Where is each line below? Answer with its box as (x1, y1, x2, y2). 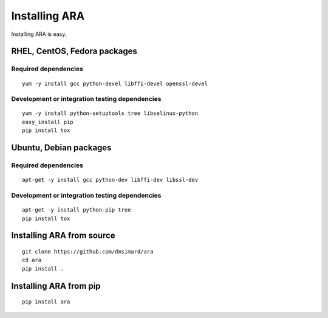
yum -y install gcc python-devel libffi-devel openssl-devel (22, 80, 208, 87)
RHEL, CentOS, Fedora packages (11, 46, 138, 57)
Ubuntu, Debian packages (11, 143, 112, 153)
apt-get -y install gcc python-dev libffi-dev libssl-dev (22, 176, 199, 184)
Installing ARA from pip (11, 280, 101, 291)
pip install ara (22, 299, 70, 305)
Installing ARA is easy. (11, 30, 67, 38)
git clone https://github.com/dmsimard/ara (22, 248, 154, 255)
